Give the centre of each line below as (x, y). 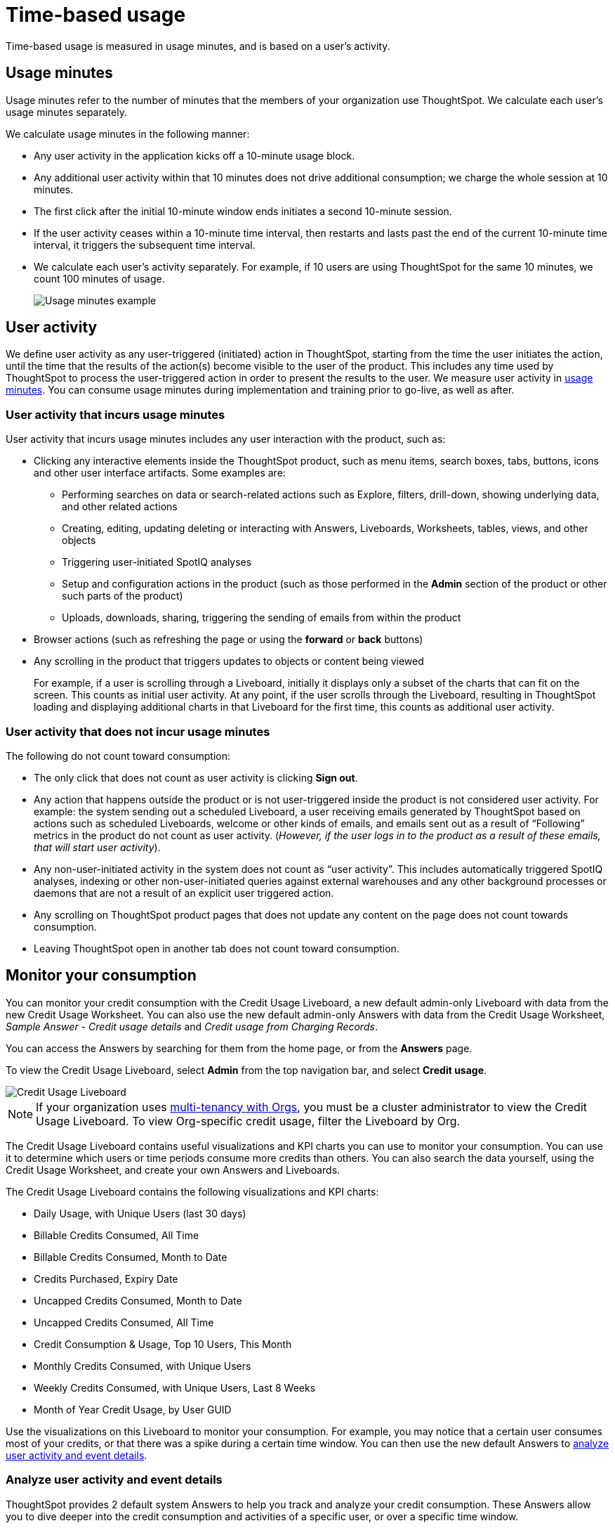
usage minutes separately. (66, 112)
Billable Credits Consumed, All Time (117, 1235)
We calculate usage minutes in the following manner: (128, 134)
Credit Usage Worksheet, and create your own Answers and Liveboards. (173, 1170)
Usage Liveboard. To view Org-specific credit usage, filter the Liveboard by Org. (248, 1121)
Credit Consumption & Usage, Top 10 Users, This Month (163, 1344)
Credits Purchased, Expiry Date (106, 1278)
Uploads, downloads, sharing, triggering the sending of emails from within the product (262, 618)
